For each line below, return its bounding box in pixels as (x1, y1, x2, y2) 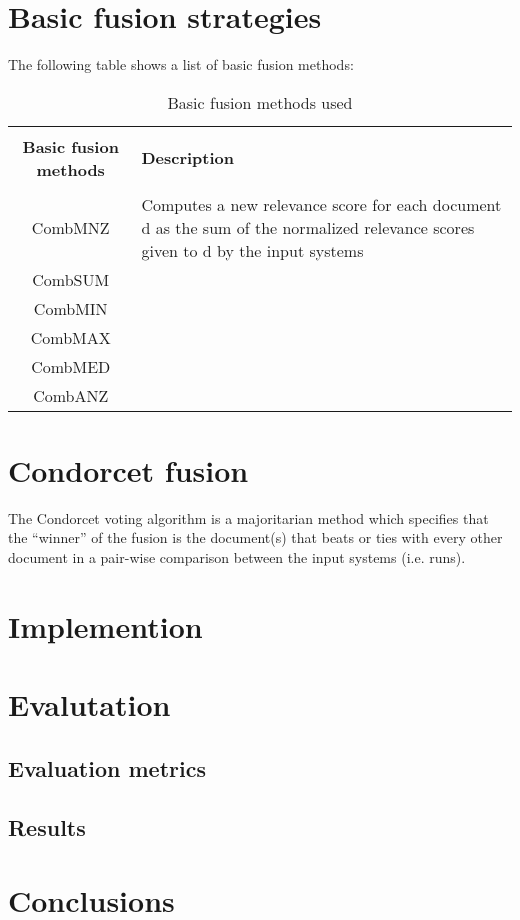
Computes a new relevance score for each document (141, 192, 502, 216)
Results (8, 811, 86, 842)
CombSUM (32, 267, 110, 291)
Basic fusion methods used (167, 90, 353, 114)
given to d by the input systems (141, 238, 364, 262)
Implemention (8, 605, 203, 646)
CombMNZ (31, 215, 110, 239)
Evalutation (8, 684, 171, 725)
